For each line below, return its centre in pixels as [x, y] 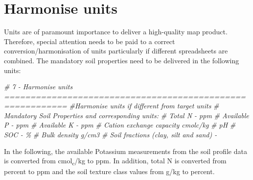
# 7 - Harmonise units [38, 87]
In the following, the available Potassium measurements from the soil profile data [126, 151]
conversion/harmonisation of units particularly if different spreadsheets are [116, 51]
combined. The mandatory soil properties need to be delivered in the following [122, 60]
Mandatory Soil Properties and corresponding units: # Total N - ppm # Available [126, 115]
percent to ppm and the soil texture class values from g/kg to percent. [109, 171]
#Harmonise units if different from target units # [144, 106]
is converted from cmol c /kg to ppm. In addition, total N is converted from [115, 161]
